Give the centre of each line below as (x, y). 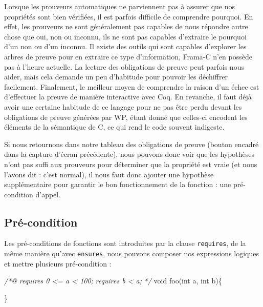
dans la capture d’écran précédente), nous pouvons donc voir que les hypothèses (129, 154)
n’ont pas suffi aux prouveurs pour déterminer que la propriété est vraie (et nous (131, 164)
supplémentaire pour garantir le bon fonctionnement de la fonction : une (118, 184)
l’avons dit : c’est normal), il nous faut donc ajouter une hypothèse (109, 174)
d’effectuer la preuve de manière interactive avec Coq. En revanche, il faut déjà (128, 97)
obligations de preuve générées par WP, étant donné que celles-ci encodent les (126, 117)
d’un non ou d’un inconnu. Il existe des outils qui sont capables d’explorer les (125, 46)
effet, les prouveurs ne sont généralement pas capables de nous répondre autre (126, 26)
